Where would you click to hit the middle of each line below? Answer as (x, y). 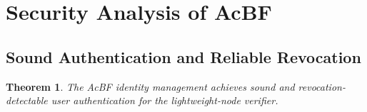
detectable (27, 100)
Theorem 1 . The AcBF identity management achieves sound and (150, 86)
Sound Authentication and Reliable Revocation (183, 56)
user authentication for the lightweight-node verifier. (165, 100)
